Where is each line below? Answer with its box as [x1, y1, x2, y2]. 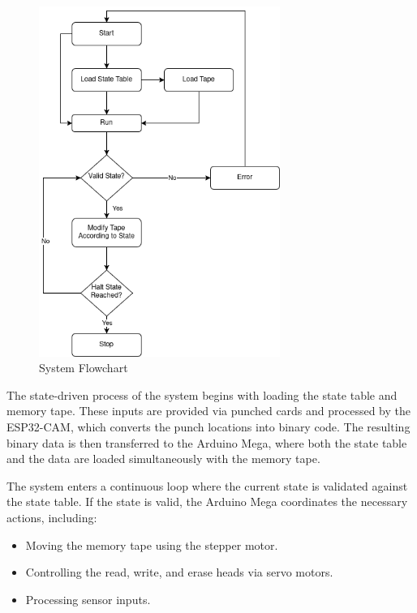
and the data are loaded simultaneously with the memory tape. [6, 450, 320, 467]
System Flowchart [39, 359, 128, 376]
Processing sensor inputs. [25, 590, 151, 607]
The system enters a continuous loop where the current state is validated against [6, 477, 408, 494]
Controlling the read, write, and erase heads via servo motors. [25, 564, 333, 581]
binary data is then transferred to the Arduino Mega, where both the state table [6, 434, 407, 451]
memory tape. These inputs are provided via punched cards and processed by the [6, 402, 411, 419]
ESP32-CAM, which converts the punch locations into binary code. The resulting [6, 418, 411, 435]
